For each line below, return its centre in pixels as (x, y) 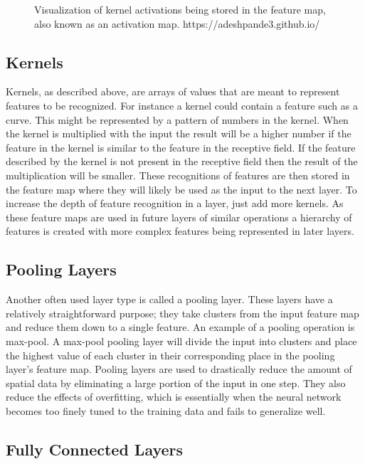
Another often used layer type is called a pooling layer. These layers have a (169, 299)
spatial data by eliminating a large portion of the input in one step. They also (176, 383)
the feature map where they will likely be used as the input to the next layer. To (181, 189)
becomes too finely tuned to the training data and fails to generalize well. (166, 410)
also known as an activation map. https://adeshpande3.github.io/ (177, 23)
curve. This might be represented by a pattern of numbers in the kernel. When (177, 119)
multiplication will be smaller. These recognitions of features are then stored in (178, 175)
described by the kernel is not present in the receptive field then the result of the (182, 161)
